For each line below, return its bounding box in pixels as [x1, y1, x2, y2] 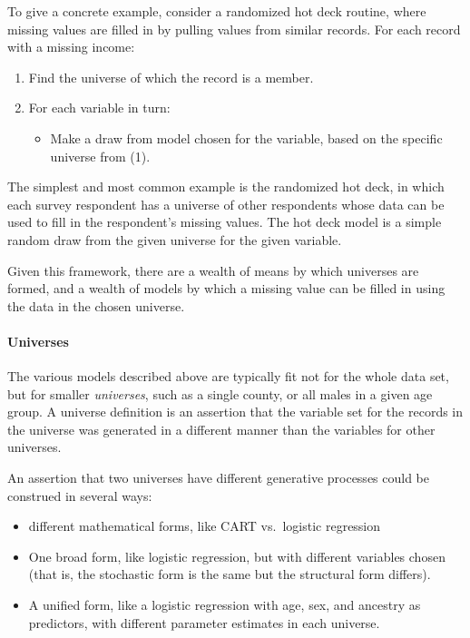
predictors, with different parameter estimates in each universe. [28, 613, 380, 632]
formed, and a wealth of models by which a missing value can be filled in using [7, 279, 446, 298]
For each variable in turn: [28, 98, 171, 117]
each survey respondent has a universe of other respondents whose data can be [7, 194, 445, 213]
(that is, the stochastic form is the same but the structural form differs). [28, 564, 431, 584]
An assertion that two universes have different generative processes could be [7, 468, 430, 487]
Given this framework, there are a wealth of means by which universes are [7, 260, 419, 280]
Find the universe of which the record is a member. [28, 67, 314, 86]
